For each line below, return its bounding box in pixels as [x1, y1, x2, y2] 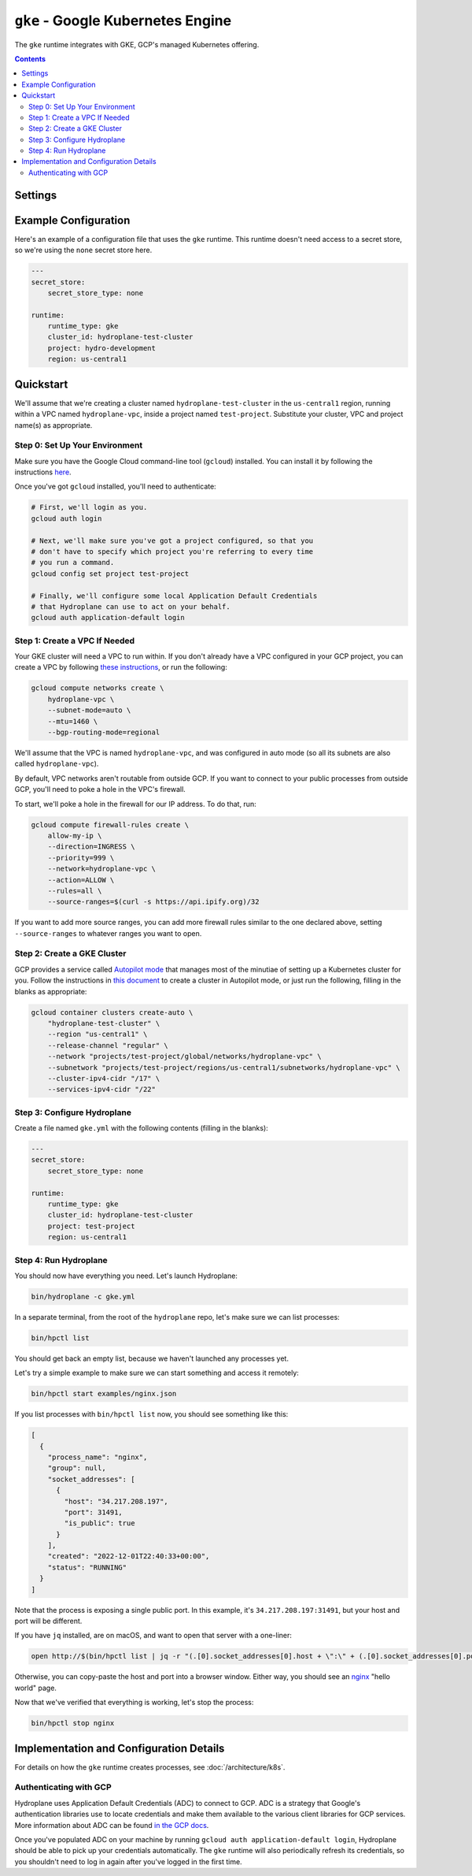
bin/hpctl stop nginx [31, 1718, 115, 1728]
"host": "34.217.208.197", [64, 1497, 168, 1506]
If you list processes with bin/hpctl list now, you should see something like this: [14, 1410, 289, 1419]
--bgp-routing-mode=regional [47, 728, 160, 737]
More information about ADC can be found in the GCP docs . [14, 1820, 209, 1830]
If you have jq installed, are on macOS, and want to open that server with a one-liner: [14, 1631, 293, 1640]
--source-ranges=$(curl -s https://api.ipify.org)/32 [47, 897, 260, 906]
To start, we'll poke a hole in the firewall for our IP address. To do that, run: [14, 799, 256, 808]
